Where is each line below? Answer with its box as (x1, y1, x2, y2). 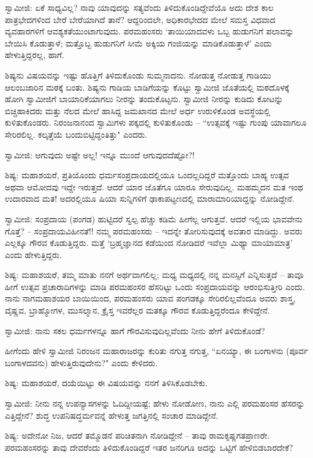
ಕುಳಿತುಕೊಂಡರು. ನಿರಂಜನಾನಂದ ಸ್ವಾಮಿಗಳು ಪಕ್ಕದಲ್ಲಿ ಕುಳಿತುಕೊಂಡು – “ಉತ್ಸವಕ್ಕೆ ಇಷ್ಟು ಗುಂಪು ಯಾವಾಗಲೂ (5, 116, 307, 129)
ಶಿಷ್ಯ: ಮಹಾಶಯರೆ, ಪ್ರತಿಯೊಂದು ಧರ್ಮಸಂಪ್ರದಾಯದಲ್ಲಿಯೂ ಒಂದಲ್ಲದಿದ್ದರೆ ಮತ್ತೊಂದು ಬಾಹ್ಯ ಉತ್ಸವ (5, 169, 289, 181)
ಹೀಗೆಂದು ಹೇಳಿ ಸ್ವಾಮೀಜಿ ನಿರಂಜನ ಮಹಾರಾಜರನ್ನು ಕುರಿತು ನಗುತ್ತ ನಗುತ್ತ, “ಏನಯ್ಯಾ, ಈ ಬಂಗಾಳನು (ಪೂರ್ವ (5, 344, 309, 357)
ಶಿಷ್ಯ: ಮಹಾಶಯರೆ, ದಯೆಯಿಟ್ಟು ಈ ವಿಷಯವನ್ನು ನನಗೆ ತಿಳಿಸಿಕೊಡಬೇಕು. (5, 376, 208, 389)
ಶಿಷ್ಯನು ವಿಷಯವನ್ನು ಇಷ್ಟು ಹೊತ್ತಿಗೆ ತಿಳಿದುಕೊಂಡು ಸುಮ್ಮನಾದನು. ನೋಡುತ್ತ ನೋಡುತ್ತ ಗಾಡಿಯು (5, 68, 271, 81)
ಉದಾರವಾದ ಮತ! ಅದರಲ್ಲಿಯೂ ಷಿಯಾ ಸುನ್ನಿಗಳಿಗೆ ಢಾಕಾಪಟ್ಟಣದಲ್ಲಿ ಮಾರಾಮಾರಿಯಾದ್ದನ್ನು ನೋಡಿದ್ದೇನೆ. (5, 192, 295, 205)
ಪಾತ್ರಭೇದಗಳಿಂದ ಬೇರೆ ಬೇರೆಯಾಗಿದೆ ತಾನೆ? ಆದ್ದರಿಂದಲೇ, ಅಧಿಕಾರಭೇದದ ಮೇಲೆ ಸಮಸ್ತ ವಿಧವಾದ (5, 13, 276, 25)
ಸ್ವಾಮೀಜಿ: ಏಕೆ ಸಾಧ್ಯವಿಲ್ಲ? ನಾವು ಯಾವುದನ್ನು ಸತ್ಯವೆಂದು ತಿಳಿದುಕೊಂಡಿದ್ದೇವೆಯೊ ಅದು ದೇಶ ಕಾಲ (5, 1, 274, 13)
